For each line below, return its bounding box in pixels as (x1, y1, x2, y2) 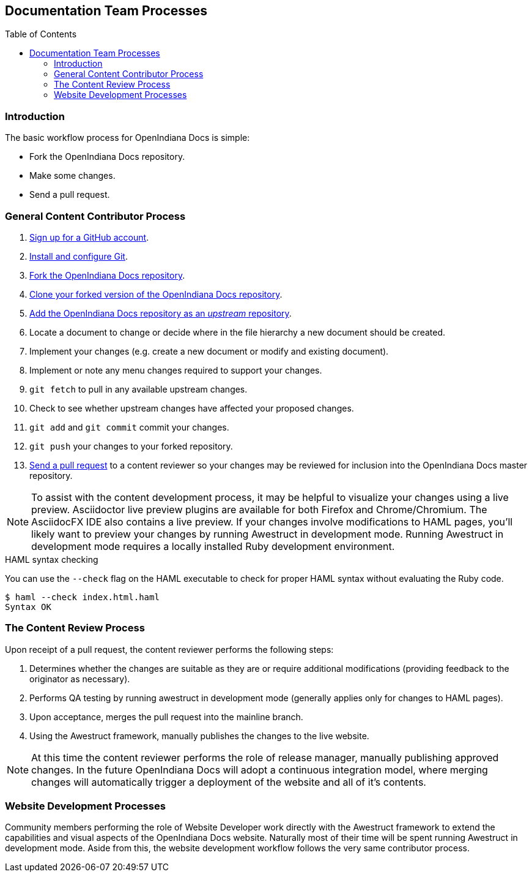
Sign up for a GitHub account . (29, 231, 149, 243)
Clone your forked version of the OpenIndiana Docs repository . (29, 288, 283, 299)
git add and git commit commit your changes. (29, 421, 229, 432)
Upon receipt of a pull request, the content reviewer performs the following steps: (5, 644, 334, 655)
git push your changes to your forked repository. (29, 440, 233, 451)
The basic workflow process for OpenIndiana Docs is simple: (5, 132, 250, 143)
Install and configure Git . (29, 250, 128, 262)
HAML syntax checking (5, 554, 98, 565)
